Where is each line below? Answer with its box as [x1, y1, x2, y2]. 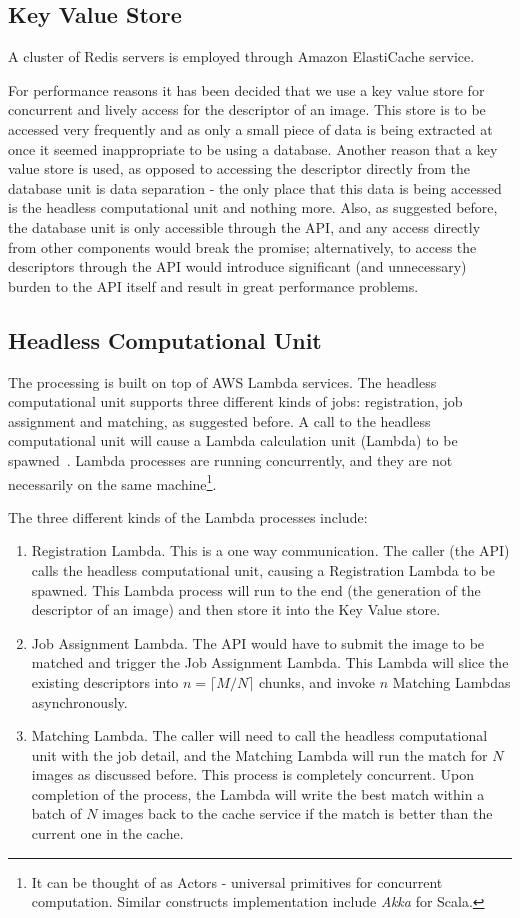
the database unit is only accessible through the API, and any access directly [8, 216, 481, 237]
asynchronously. [31, 691, 128, 712]
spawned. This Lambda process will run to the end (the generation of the [31, 579, 481, 600]
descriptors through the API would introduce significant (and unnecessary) [8, 256, 467, 277]
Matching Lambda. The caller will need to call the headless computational [31, 725, 488, 746]
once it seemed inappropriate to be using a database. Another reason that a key [8, 138, 498, 159]
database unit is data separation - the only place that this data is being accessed [8, 177, 502, 198]
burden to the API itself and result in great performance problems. [8, 275, 419, 296]
